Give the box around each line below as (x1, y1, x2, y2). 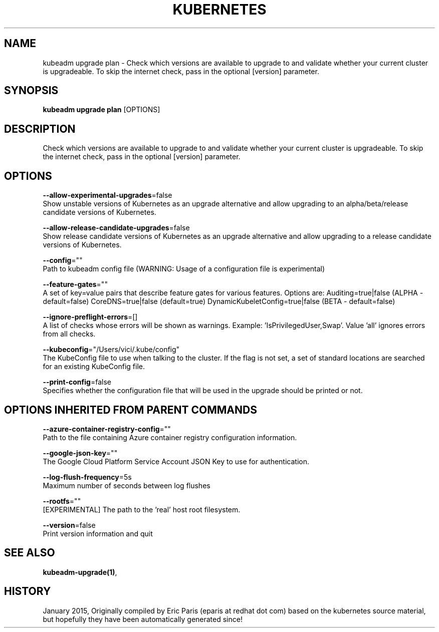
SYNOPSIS (4, 84, 59, 97)
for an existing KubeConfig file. (43, 362, 145, 371)
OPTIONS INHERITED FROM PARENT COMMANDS (4, 403, 257, 416)
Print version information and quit (43, 529, 153, 538)
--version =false (43, 520, 96, 529)
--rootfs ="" (43, 496, 81, 505)
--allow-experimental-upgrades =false (43, 191, 172, 200)
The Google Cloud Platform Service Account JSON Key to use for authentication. (43, 457, 310, 466)
